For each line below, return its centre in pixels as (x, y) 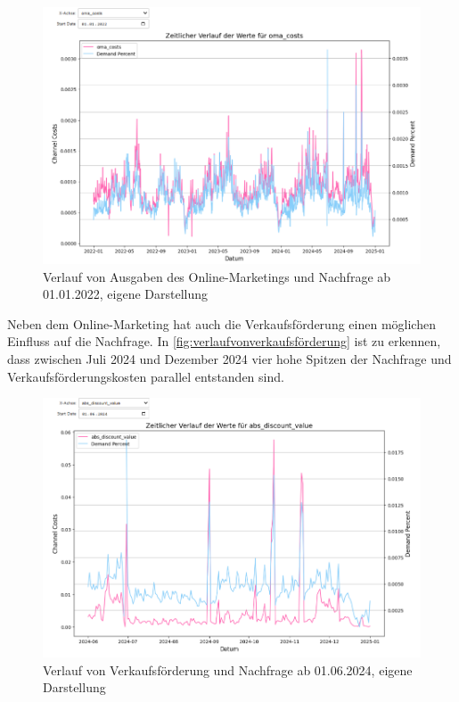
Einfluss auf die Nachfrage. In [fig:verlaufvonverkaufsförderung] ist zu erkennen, (224, 341)
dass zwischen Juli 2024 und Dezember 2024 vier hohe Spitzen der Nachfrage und (229, 359)
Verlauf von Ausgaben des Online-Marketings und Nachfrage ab (217, 276)
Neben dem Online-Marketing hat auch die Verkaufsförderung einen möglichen (221, 323)
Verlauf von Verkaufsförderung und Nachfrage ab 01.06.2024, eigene (228, 669)
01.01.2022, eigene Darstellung (126, 294)
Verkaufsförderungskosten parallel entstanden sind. (146, 376)
